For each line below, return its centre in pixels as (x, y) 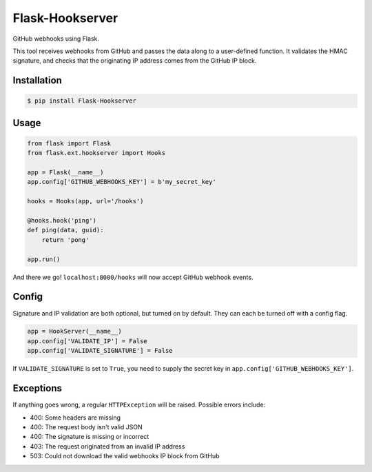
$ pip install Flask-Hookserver (82, 101)
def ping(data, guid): (65, 230)
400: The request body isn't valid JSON (86, 427)
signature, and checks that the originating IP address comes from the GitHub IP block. (135, 61)
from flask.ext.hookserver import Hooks (96, 153)
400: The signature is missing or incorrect (90, 437)
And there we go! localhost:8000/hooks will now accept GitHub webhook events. (133, 277)
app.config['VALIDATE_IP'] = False (87, 341)
